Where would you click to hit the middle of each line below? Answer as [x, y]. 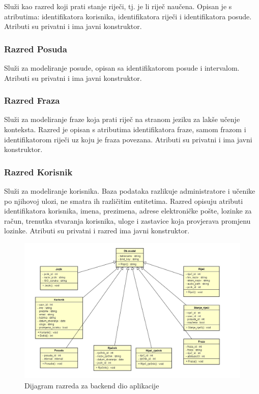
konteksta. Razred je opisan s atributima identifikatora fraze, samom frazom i [125, 129]
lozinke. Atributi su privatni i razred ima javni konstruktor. [97, 231]
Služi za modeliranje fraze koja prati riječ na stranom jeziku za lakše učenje [122, 119]
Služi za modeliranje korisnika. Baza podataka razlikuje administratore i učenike [130, 191]
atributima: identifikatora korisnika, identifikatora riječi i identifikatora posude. [128, 16]
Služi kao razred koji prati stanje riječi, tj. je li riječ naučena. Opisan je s [118, 6]
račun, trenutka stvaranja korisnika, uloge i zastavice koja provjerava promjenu [127, 220]
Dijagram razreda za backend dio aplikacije [92, 385]
